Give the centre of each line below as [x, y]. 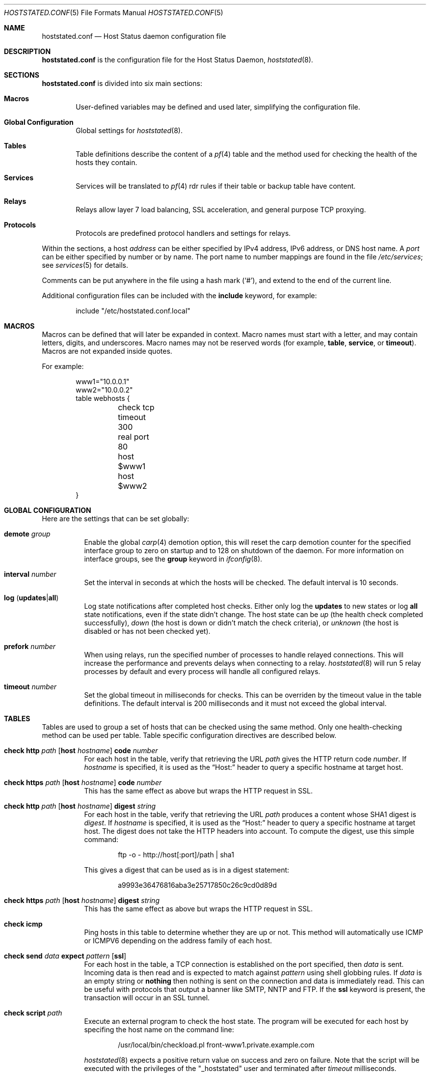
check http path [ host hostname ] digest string [80, 806]
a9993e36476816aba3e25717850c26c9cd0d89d [197, 885]
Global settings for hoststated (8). [129, 130]
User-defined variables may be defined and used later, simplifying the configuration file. [218, 107]
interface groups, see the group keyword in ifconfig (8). [173, 559]
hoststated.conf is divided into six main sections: [122, 83]
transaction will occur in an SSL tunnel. [147, 998]
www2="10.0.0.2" [104, 390]
